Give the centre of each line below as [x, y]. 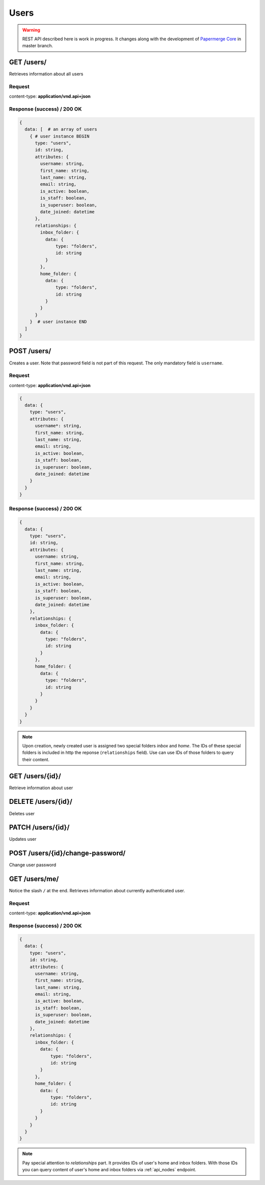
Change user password [33, 865]
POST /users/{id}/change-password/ [67, 853]
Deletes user [22, 813]
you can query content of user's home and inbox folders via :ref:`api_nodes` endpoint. [109, 1170]
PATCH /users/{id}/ [39, 827]
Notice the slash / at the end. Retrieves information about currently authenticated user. [97, 891]
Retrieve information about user [41, 788]
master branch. [38, 46]
